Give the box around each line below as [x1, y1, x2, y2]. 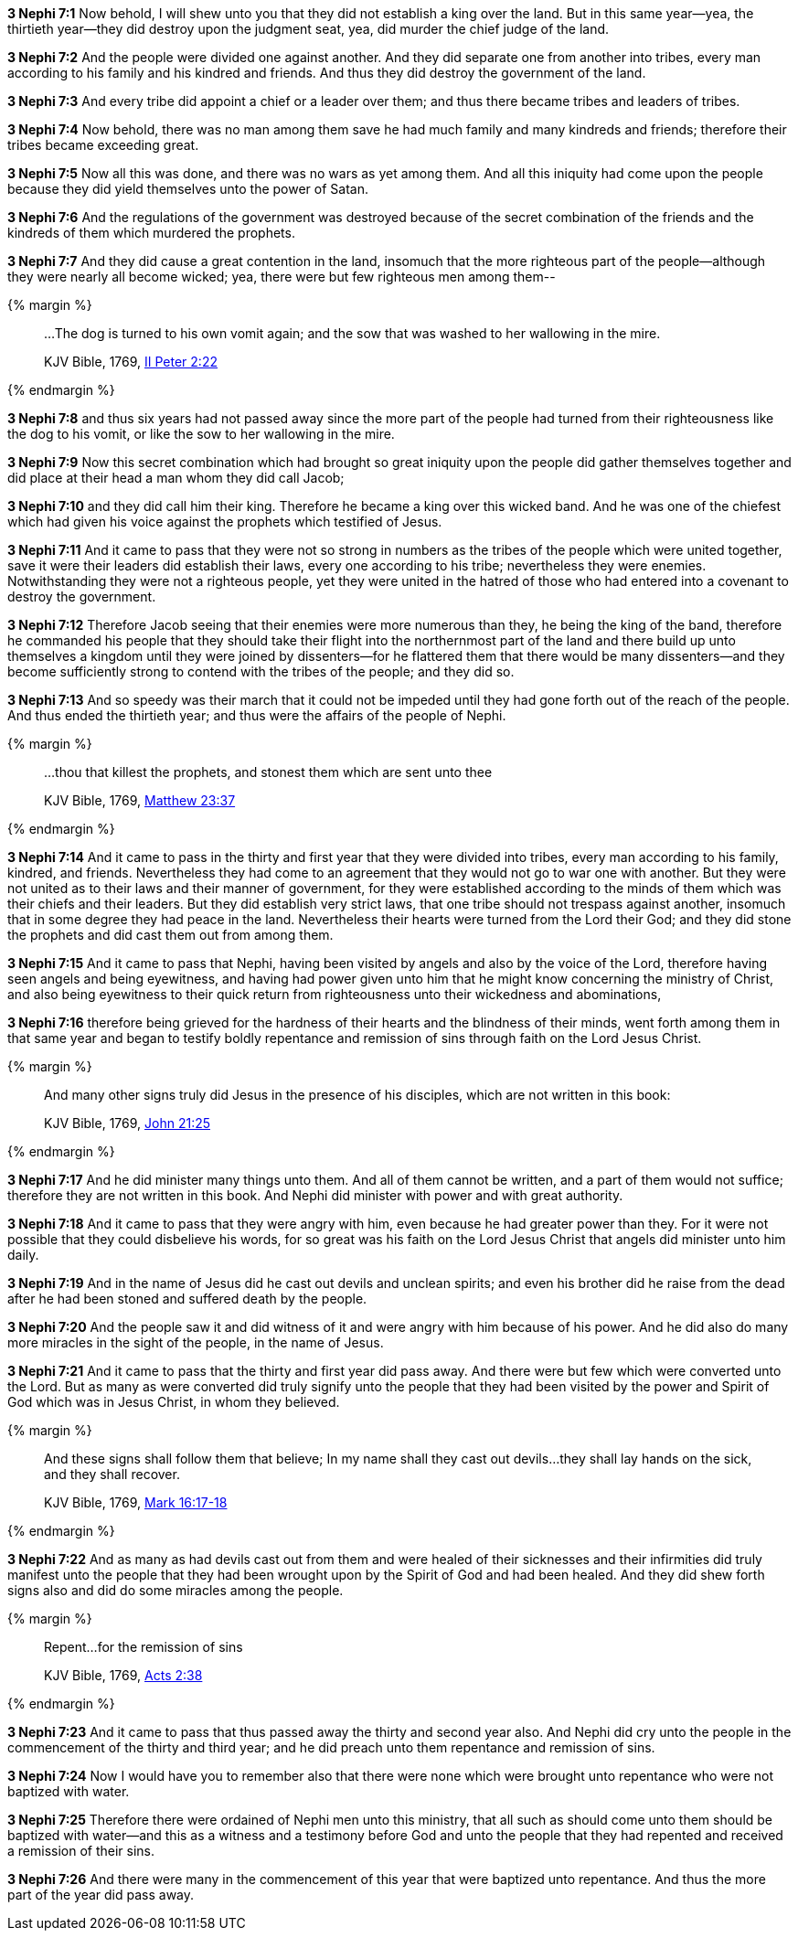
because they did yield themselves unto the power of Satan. [7, 181, 368, 197]
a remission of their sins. [7, 1843, 155, 1858]
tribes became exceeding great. [7, 137, 199, 153]
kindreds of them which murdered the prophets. [7, 225, 295, 240]
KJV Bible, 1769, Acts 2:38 [44, 1667, 203, 1683]
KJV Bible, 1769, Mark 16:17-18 [44, 1495, 228, 1510]
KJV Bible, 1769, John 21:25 [44, 1115, 211, 1131]
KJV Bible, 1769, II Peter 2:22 [44, 354, 218, 369]
